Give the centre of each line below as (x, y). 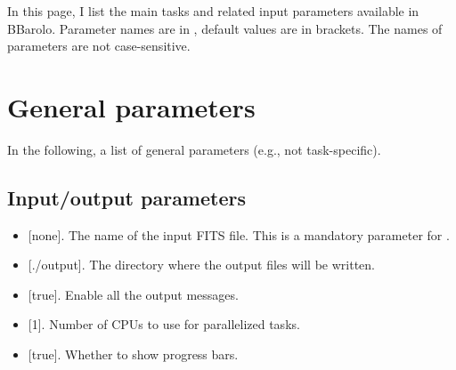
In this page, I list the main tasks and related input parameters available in (213, 11)
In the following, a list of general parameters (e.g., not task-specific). (194, 149)
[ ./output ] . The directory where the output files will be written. (201, 265)
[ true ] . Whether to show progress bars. (133, 354)
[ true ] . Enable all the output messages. (133, 294)
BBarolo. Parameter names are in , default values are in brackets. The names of (225, 28)
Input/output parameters (127, 197)
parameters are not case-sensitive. (99, 46)
